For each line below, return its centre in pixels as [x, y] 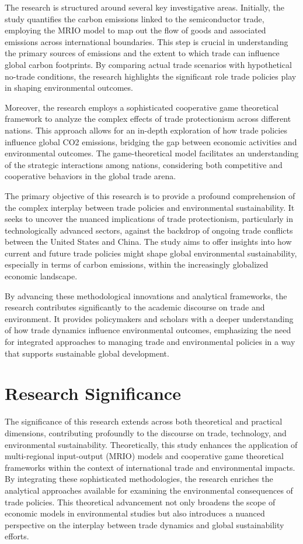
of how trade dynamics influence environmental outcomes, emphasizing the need [148, 330]
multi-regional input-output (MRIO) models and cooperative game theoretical [144, 456]
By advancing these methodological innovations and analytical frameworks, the [146, 295]
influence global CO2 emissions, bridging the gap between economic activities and [151, 141]
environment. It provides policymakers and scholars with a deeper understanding [149, 318]
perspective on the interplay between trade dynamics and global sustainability [144, 524]
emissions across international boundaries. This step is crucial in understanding [147, 41]
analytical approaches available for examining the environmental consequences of [149, 490]
